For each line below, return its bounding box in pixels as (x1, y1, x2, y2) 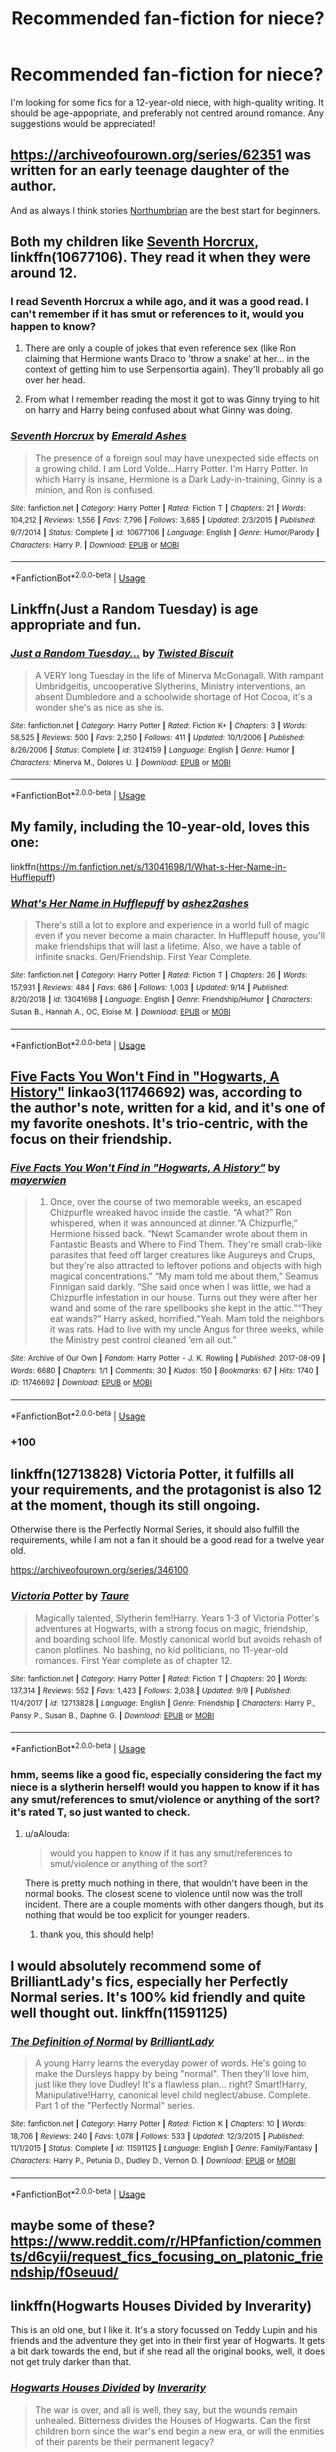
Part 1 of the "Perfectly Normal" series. (34, 2099, 195, 2111)
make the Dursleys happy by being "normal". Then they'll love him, (34, 2067, 310, 2079)
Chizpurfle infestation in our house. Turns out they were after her (49, 1292, 318, 1304)
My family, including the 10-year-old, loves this (10, 818, 310, 836)
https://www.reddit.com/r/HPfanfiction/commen (10, 2232, 322, 2249)
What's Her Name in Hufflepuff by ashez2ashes (10, 896, 250, 910)
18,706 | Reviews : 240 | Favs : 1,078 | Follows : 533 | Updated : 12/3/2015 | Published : (10, 2131, 305, 2141)
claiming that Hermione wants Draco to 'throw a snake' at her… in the (24, 353, 310, 365)
